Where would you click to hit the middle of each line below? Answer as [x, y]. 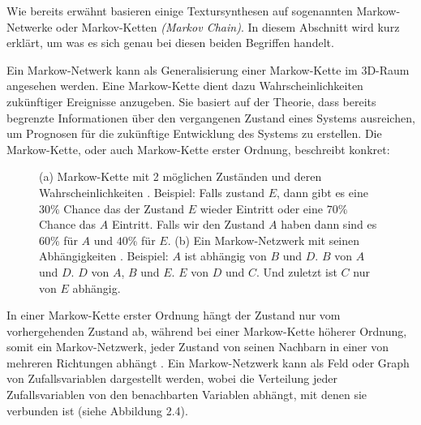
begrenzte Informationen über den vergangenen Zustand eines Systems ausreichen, [211, 117]
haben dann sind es [329, 224]
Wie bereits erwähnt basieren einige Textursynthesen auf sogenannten [180, 11]
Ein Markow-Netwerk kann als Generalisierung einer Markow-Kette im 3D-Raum [208, 69]
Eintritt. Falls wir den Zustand [188, 224]
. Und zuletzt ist [296, 271]
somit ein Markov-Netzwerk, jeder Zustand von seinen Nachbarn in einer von [198, 347]
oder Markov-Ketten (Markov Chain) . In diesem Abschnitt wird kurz [228, 26]
